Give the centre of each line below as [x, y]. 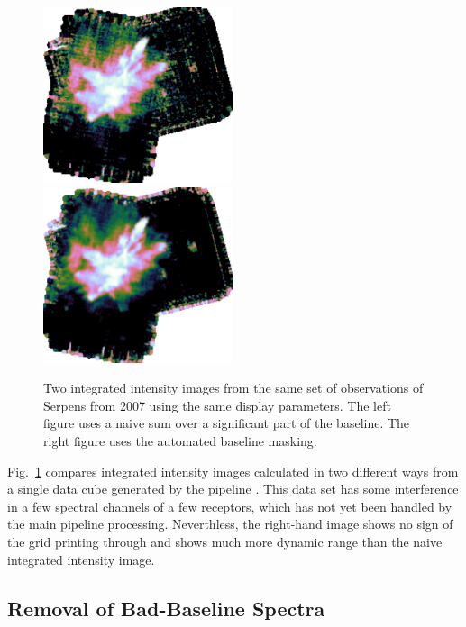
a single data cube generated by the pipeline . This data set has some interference [233, 489]
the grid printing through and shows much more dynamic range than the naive [225, 541]
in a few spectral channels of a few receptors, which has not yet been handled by [230, 506]
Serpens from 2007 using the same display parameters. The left [217, 405]
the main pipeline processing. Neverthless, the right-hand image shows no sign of [230, 524]
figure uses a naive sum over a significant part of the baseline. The [227, 423]
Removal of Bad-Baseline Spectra [166, 608]
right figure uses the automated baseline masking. [180, 440]
